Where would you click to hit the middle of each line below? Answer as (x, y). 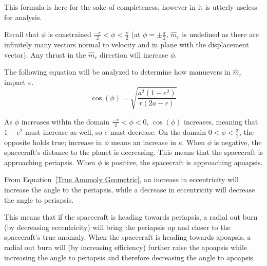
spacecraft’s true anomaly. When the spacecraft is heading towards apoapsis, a (128, 237)
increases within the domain (65, 121)
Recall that (22, 34)
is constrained (70, 34)
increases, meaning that (221, 121)
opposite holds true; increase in (53, 142)
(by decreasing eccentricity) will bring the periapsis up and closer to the (117, 227)
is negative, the (238, 142)
